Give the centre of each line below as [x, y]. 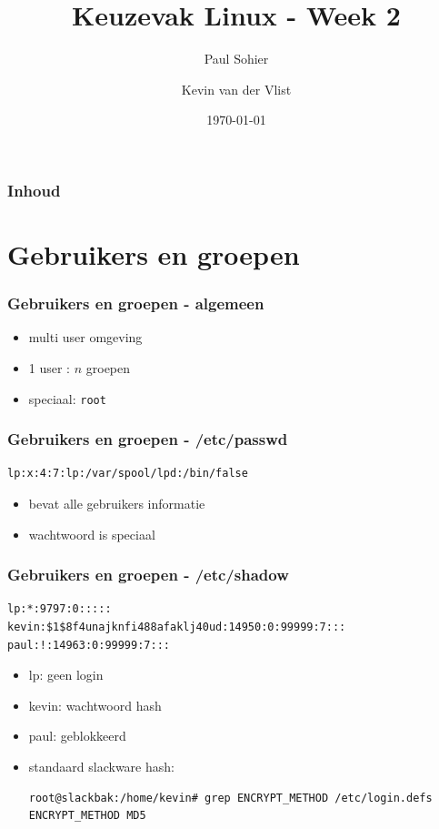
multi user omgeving [85, 337]
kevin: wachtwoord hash [95, 705]
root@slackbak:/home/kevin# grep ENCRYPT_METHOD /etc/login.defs [230, 798]
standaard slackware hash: [101, 767]
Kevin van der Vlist [236, 89]
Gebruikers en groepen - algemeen [136, 303]
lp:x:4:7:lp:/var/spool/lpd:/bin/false [128, 474]
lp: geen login [66, 675]
